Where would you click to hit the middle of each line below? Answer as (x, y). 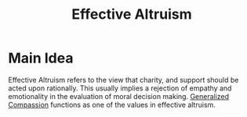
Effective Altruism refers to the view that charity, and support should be (123, 80)
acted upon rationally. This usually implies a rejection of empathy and (120, 88)
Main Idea (41, 58)
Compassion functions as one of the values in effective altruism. (112, 105)
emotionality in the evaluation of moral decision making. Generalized (119, 96)
